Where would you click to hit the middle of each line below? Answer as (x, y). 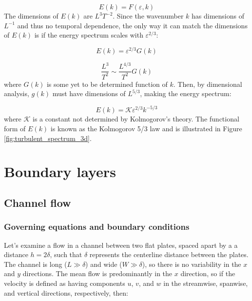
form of (15, 129)
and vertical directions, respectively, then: (66, 292)
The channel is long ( (36, 264)
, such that (66, 254)
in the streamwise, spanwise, (206, 283)
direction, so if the (208, 273)
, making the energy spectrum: (186, 93)
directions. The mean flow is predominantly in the (97, 273)
